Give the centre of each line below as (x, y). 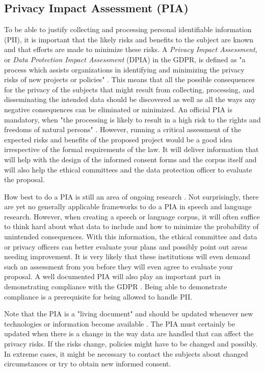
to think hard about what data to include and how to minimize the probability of (131, 226)
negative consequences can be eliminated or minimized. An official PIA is (118, 109)
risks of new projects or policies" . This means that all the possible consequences (129, 79)
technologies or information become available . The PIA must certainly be (120, 323)
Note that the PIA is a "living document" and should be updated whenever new (129, 314)
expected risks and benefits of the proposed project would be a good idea (118, 139)
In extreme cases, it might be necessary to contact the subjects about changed (126, 353)
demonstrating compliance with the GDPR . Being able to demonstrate (116, 287)
